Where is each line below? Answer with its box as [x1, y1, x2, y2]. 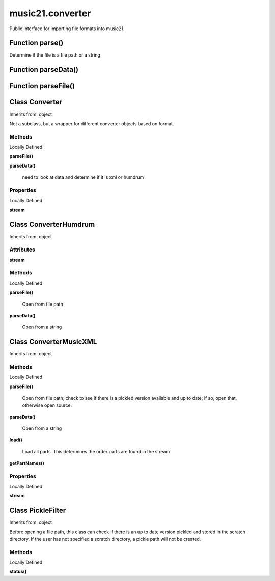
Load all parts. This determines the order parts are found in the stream [22, 449, 170, 455]
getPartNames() [9, 460, 44, 466]
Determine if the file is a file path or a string [9, 52, 100, 58]
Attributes [9, 246, 35, 253]
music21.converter [9, 8, 91, 19]
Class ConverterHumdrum [9, 220, 95, 229]
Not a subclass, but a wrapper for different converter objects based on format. [9, 120, 174, 127]
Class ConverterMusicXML [9, 338, 97, 346]
